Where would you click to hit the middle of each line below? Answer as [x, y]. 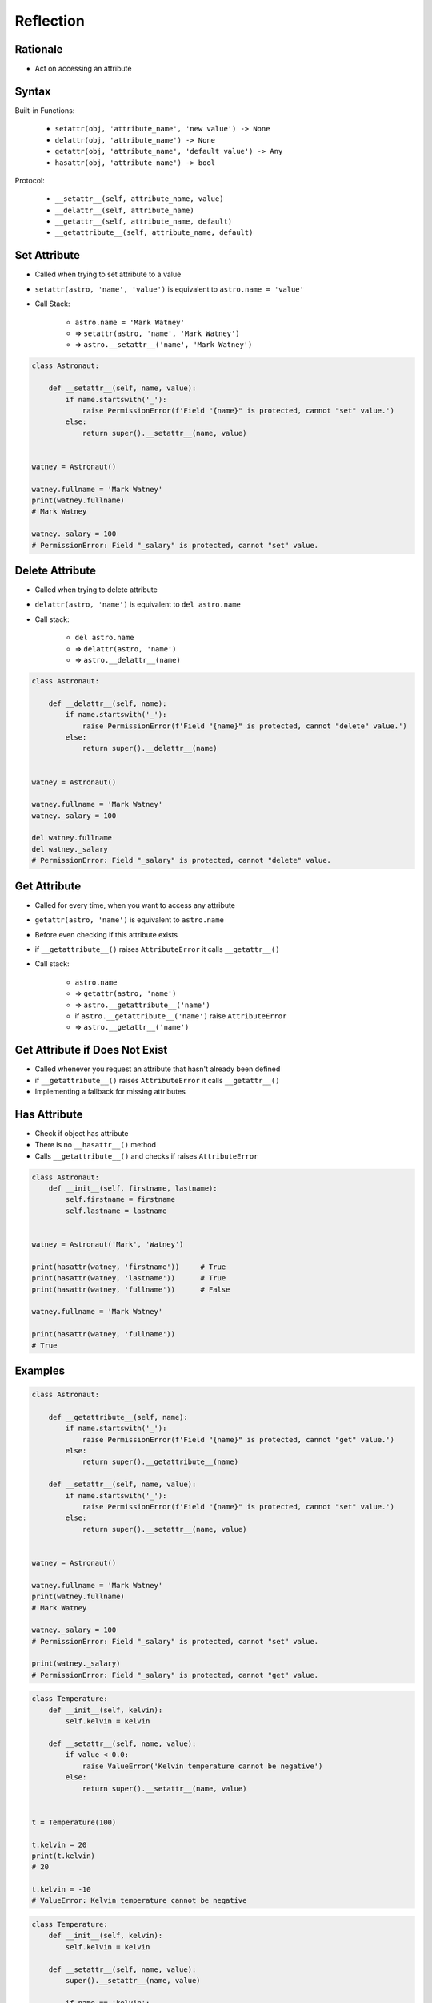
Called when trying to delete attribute [96, 590]
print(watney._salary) [76, 1664]
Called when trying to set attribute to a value [108, 274]
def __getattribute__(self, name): [118, 1417]
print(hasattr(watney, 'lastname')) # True [129, 1278]
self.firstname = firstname [120, 1199]
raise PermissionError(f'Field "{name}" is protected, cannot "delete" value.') [244, 726]
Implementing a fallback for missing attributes [110, 1091]
